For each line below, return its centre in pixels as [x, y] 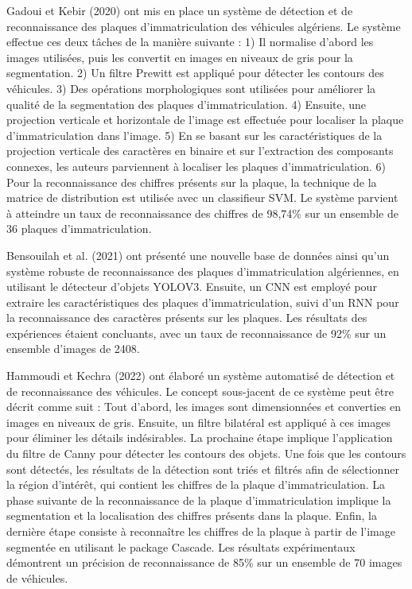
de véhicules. [37, 577]
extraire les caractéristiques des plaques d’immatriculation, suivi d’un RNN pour [203, 302]
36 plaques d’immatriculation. [79, 229]
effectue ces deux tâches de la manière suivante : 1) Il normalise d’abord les [190, 42]
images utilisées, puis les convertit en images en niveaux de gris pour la [180, 57]
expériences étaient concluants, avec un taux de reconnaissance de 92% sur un [196, 333]
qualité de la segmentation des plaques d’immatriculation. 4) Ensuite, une [187, 104]
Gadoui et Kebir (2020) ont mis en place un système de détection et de [180, 10]
